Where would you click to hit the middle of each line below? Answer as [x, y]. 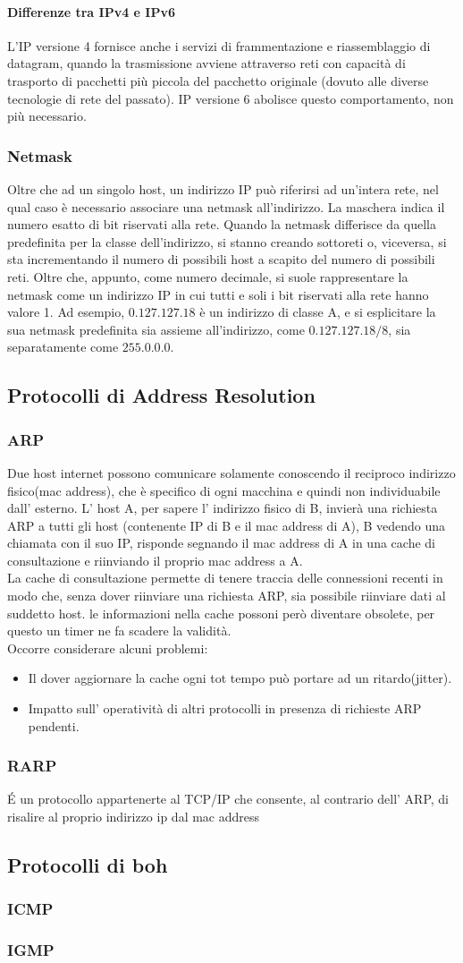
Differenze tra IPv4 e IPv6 [91, 11]
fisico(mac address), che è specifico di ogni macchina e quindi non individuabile [224, 490]
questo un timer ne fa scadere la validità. [119, 631]
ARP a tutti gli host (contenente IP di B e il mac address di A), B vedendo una [227, 525]
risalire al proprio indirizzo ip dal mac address [134, 817]
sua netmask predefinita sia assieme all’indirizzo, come [156, 329]
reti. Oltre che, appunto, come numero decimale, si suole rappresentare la [208, 276]
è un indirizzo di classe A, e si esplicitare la [318, 312]
